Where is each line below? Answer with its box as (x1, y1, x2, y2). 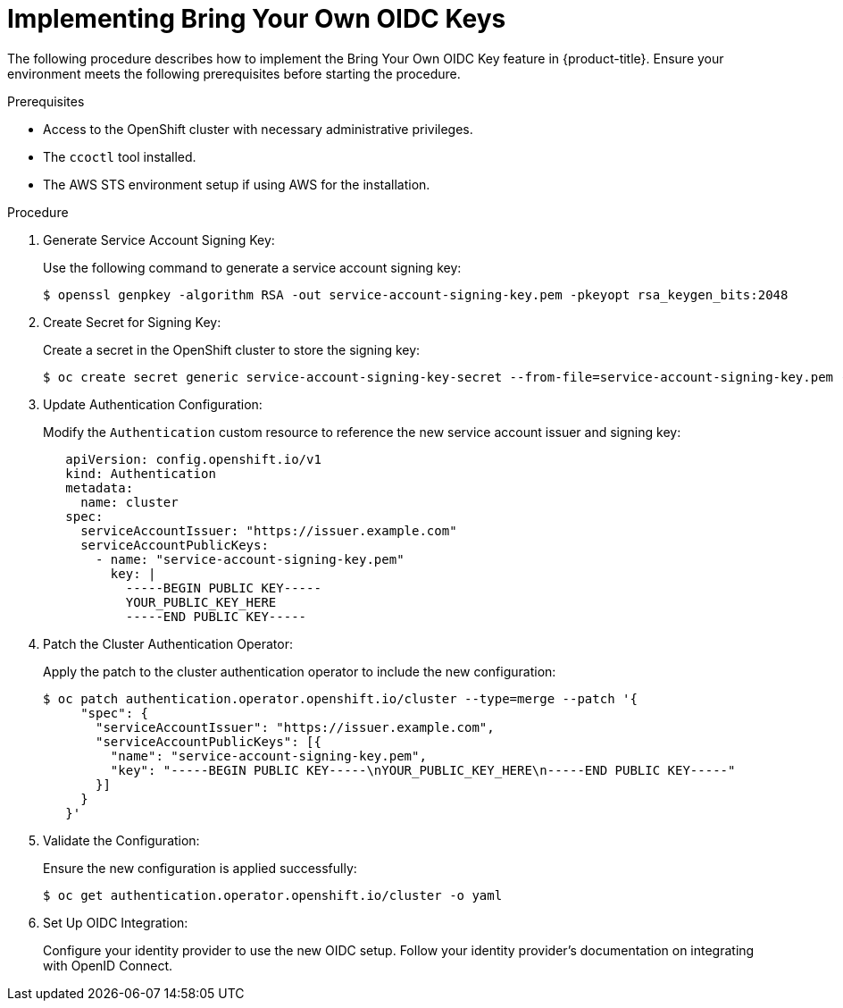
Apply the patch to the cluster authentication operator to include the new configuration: (43, 663, 556, 679)
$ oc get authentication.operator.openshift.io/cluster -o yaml (43, 887, 503, 903)
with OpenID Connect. (43, 957, 173, 973)
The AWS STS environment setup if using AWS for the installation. (43, 176, 430, 192)
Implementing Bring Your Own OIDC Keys (7, 4, 506, 34)
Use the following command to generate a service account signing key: (43, 259, 462, 275)
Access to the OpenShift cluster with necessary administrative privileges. (43, 121, 473, 137)
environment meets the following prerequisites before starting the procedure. (7, 65, 461, 81)
